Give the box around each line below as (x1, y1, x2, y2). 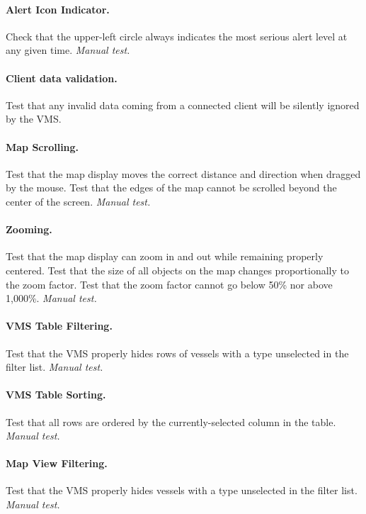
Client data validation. (6, 70, 118, 85)
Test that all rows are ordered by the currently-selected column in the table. (6, 414, 336, 429)
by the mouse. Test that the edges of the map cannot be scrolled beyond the (6, 180, 337, 195)
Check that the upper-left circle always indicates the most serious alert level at (6, 28, 348, 43)
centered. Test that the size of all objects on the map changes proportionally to (6, 262, 349, 277)
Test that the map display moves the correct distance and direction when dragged (6, 166, 361, 181)
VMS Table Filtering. (6, 318, 113, 333)
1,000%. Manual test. (6, 291, 97, 306)
